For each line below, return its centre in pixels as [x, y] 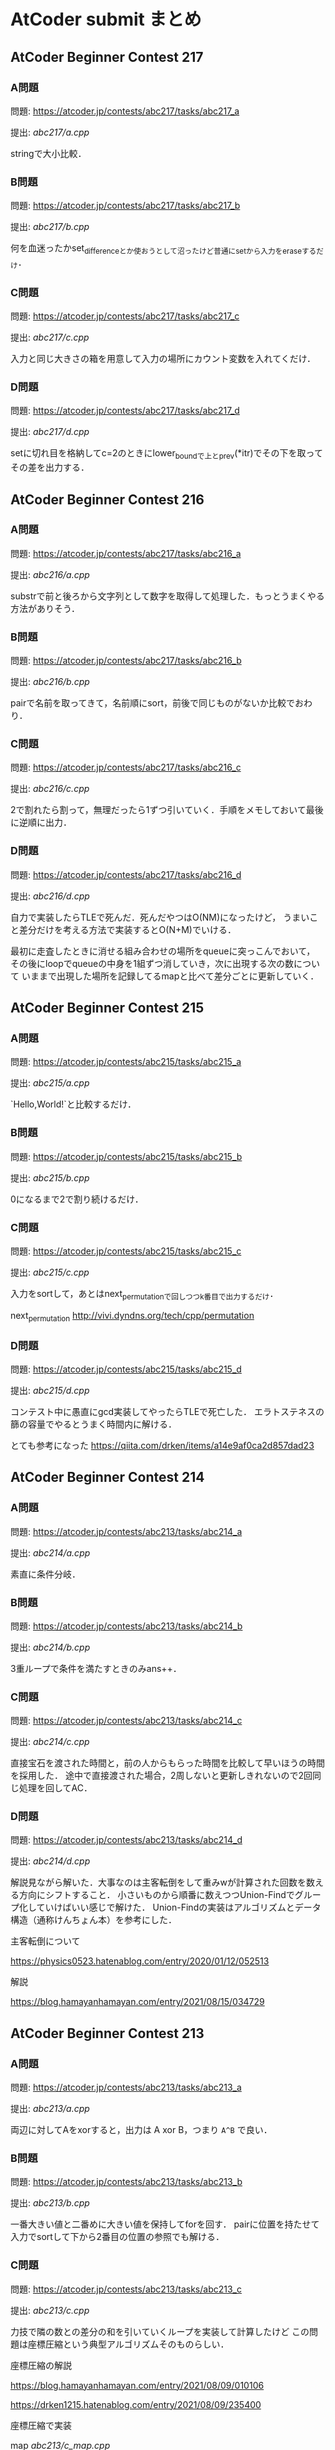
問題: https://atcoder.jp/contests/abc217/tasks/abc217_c [125, 316]
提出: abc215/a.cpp [50, 1083]
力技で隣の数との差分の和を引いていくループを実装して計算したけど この [160, 2331]
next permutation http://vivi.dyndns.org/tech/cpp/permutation [132, 1316]
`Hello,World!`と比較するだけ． [73, 1104]
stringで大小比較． [48, 153]
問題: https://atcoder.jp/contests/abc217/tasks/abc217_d [125, 411]
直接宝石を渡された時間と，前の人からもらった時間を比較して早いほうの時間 [168, 1763]
